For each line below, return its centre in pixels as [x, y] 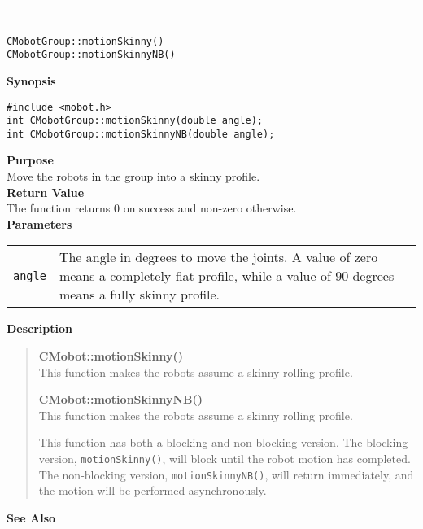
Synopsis [31, 80]
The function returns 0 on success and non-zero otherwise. [152, 208]
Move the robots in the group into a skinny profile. [133, 176]
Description [40, 328]
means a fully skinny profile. [140, 295]
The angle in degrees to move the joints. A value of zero [218, 257]
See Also [31, 517]
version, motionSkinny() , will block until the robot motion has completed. [225, 458]
